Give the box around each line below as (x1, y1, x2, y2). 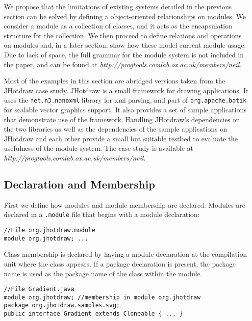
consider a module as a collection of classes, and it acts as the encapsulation (4, 21, 232, 31)
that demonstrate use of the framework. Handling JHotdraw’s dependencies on (4, 114, 240, 124)
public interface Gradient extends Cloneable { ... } (4, 310, 183, 318)
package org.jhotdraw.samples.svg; (4, 302, 120, 309)
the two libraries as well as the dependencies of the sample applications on (4, 124, 227, 134)
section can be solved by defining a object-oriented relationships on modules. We (4, 11, 246, 21)
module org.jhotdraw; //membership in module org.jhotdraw (4, 294, 201, 301)
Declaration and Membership (4, 176, 155, 191)
